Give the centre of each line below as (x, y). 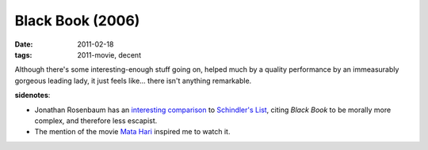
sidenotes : (32, 96)
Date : (24, 44)
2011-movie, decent (109, 54)
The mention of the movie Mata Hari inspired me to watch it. (132, 132)
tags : (23, 54)
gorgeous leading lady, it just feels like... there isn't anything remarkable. (133, 81)
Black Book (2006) (77, 21)
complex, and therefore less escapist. (96, 120)
